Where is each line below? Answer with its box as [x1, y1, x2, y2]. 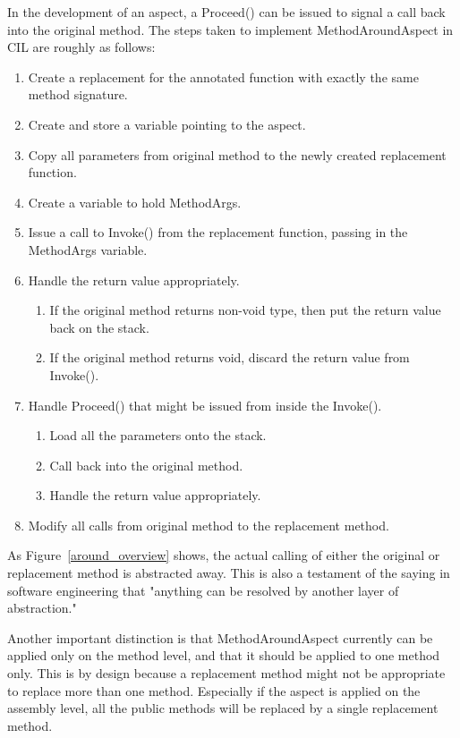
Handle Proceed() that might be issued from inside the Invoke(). [28, 395, 382, 414]
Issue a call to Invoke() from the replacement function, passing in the [28, 223, 408, 242]
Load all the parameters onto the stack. [49, 426, 267, 445]
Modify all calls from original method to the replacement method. [28, 515, 389, 534]
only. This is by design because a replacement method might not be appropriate [7, 664, 446, 683]
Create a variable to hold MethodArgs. [28, 192, 242, 211]
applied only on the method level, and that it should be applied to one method [7, 646, 440, 665]
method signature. [28, 85, 128, 104]
